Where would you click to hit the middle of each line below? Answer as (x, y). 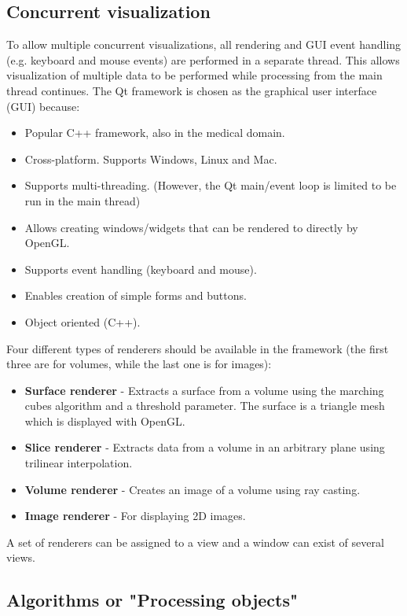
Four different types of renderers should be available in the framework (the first (198, 348)
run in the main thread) (82, 200)
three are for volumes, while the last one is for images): (139, 364)
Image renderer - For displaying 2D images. (135, 516)
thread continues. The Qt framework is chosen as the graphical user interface (192, 90)
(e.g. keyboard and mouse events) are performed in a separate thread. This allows (203, 59)
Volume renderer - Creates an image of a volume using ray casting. (192, 489)
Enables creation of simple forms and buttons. (136, 295)
